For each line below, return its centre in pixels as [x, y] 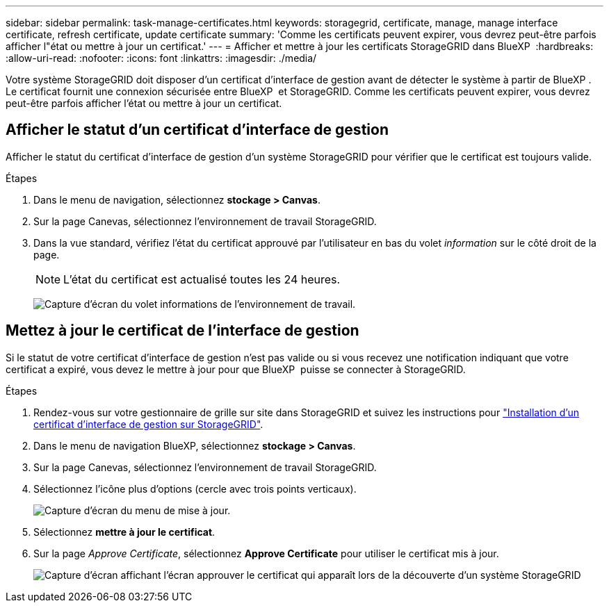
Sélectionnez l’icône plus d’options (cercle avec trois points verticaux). [195, 488]
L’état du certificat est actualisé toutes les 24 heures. [202, 279]
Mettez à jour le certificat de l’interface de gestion [182, 331]
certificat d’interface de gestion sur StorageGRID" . [148, 424]
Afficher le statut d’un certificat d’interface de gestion [197, 130]
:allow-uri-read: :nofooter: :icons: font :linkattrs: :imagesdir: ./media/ [161, 58]
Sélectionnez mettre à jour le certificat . [124, 532]
